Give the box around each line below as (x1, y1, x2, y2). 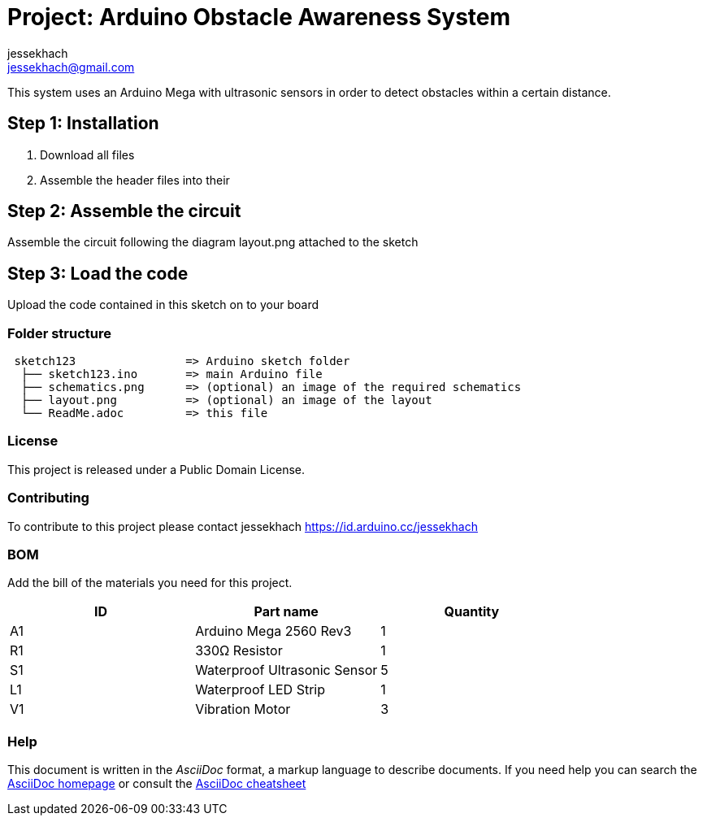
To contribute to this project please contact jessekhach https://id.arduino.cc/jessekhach (7, 519, 478, 533)
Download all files (40, 147, 135, 162)
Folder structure (7, 324, 111, 341)
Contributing (7, 489, 89, 507)
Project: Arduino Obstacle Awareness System (7, 3, 511, 31)
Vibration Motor (195, 701, 291, 718)
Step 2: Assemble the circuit (7, 201, 241, 222)
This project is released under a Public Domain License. (7, 462, 305, 476)
